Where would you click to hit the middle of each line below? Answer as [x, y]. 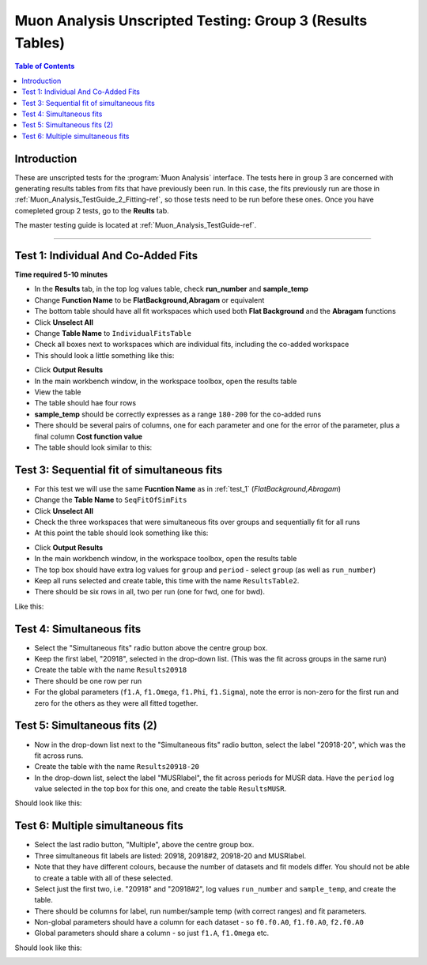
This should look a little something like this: [104, 355]
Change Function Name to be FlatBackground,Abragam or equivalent [149, 300]
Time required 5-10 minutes [61, 275]
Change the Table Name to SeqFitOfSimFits [111, 500]
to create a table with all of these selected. [104, 878]
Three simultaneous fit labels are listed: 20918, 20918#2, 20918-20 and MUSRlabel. [170, 856]
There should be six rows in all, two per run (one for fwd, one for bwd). [149, 592]
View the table [58, 392]
